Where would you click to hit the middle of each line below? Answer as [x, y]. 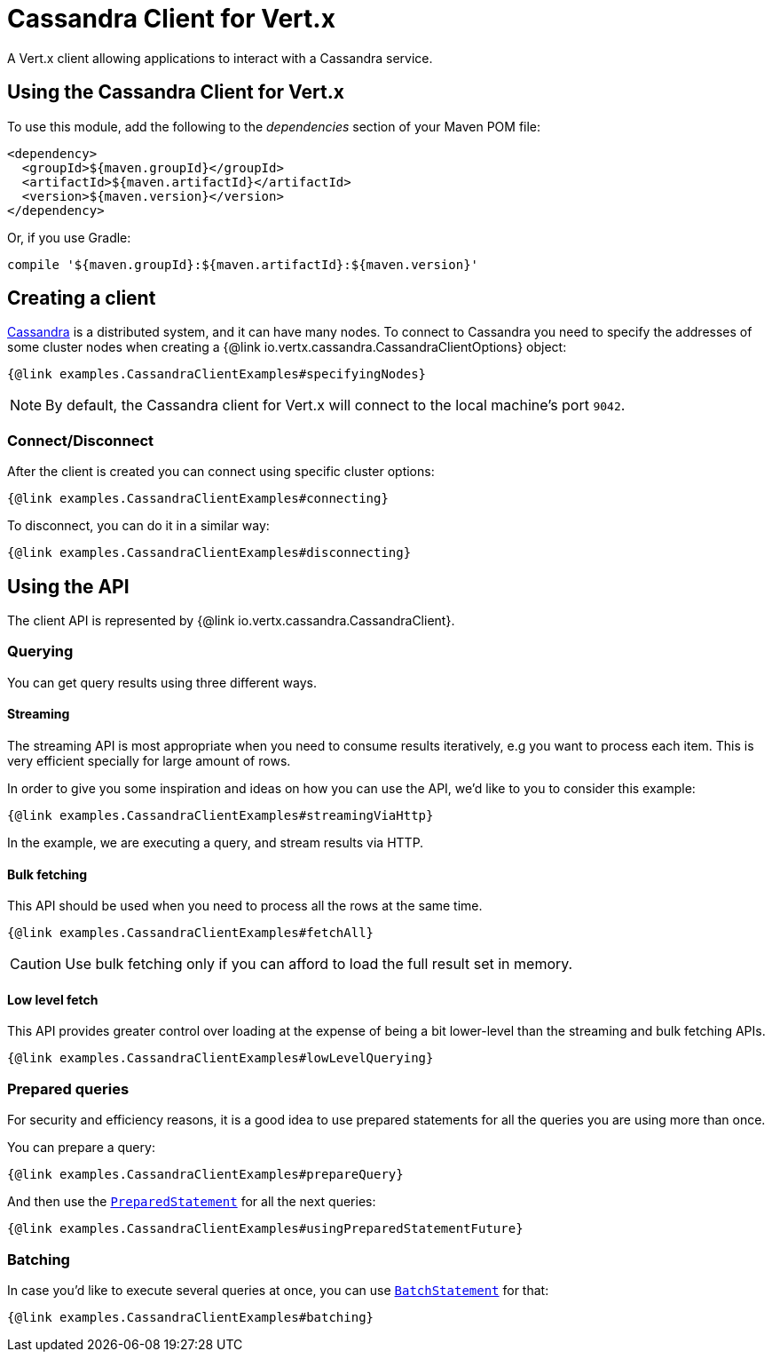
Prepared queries [68, 1089]
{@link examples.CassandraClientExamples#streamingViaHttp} [221, 815]
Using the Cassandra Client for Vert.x [176, 92]
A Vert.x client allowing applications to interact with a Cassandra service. [220, 58]
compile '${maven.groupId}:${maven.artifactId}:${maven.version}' [243, 264]
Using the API [68, 586]
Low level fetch [53, 999]
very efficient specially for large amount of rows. [149, 761]
